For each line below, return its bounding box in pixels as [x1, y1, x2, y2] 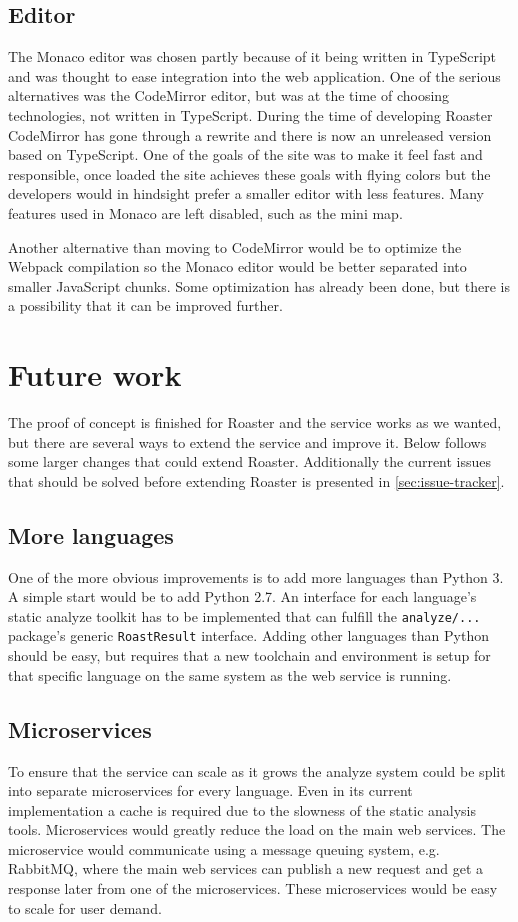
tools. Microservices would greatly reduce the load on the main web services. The [8, 819, 506, 840]
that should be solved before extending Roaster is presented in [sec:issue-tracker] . [8, 470, 505, 491]
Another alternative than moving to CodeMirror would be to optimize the [8, 236, 462, 257]
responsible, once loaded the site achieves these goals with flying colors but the [8, 163, 491, 184]
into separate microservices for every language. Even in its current [8, 780, 413, 801]
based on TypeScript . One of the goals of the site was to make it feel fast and [8, 144, 483, 165]
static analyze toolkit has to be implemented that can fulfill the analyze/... [8, 605, 481, 626]
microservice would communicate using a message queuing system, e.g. [8, 838, 440, 859]
